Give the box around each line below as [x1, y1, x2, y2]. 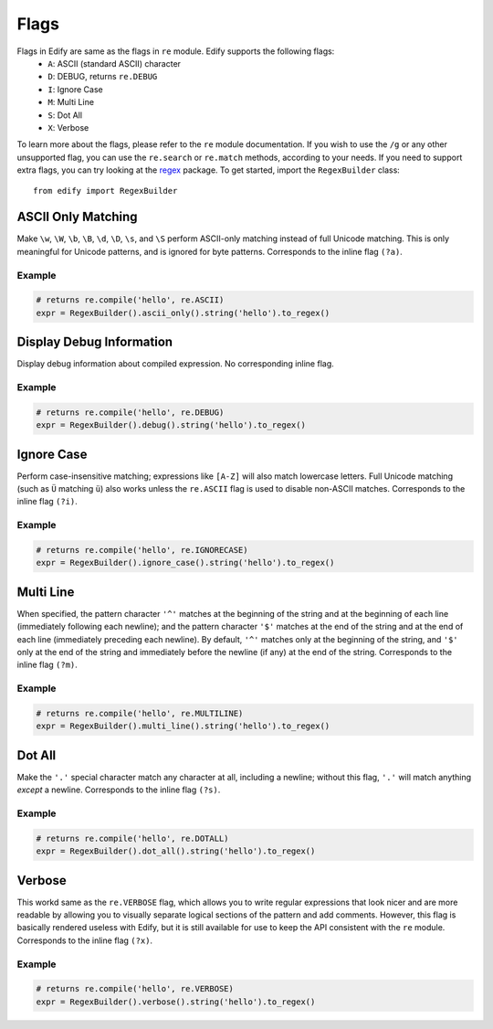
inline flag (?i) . [16, 496, 78, 507]
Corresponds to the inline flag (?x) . [16, 935, 153, 946]
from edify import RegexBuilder [33, 186, 178, 196]
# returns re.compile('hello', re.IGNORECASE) [36, 545, 248, 555]
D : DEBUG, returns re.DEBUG [47, 71, 158, 82]
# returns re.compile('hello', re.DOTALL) [36, 833, 229, 843]
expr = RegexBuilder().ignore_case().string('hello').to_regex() [36, 557, 335, 568]
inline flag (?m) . [16, 659, 78, 671]
